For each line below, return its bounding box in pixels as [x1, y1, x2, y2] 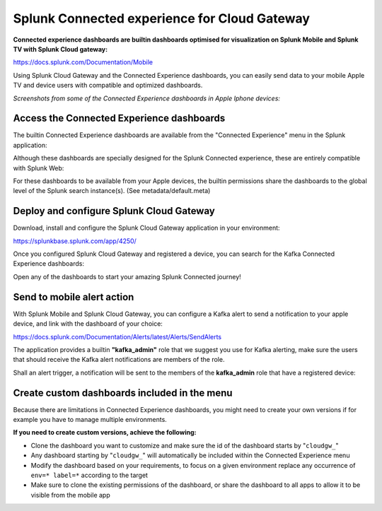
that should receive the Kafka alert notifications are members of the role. [13, 356, 225, 364]
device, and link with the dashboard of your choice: [13, 319, 163, 328]
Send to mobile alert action [13, 290, 134, 303]
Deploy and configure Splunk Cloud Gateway [13, 205, 215, 217]
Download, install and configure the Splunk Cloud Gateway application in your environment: [13, 223, 280, 233]
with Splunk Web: [13, 163, 64, 172]
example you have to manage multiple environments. [13, 415, 168, 423]
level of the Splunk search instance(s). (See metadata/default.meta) [13, 187, 211, 195]
